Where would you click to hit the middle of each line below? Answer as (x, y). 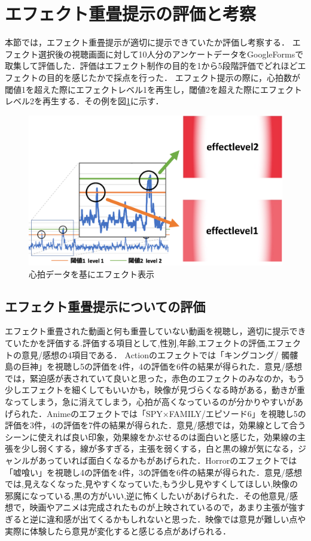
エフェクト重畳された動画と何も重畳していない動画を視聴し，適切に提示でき (155, 331)
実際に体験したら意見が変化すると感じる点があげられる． (118, 531)
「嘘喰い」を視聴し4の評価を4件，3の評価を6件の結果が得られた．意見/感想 (153, 472)
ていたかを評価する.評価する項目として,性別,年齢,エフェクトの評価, (136, 343)
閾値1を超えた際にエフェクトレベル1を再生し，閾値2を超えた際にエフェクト (153, 89)
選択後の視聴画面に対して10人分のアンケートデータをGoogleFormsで (171, 54)
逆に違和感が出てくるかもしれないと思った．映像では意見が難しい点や (168, 519)
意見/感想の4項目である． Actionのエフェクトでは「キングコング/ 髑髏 (160, 354)
